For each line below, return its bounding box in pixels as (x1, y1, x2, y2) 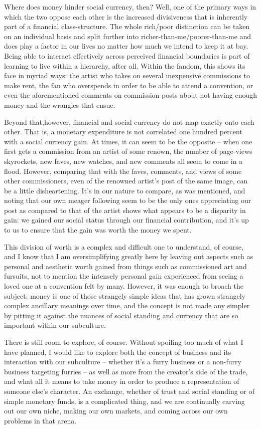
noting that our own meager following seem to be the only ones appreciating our (4, 195, 251, 205)
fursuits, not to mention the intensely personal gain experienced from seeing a (4, 271, 243, 281)
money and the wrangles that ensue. (4, 99, 115, 110)
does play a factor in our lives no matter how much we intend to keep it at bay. (4, 41, 248, 51)
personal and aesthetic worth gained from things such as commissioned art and (4, 261, 247, 271)
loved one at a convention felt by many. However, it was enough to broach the (4, 281, 243, 291)
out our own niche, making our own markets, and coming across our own (4, 405, 228, 416)
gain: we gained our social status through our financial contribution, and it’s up (4, 214, 249, 225)
